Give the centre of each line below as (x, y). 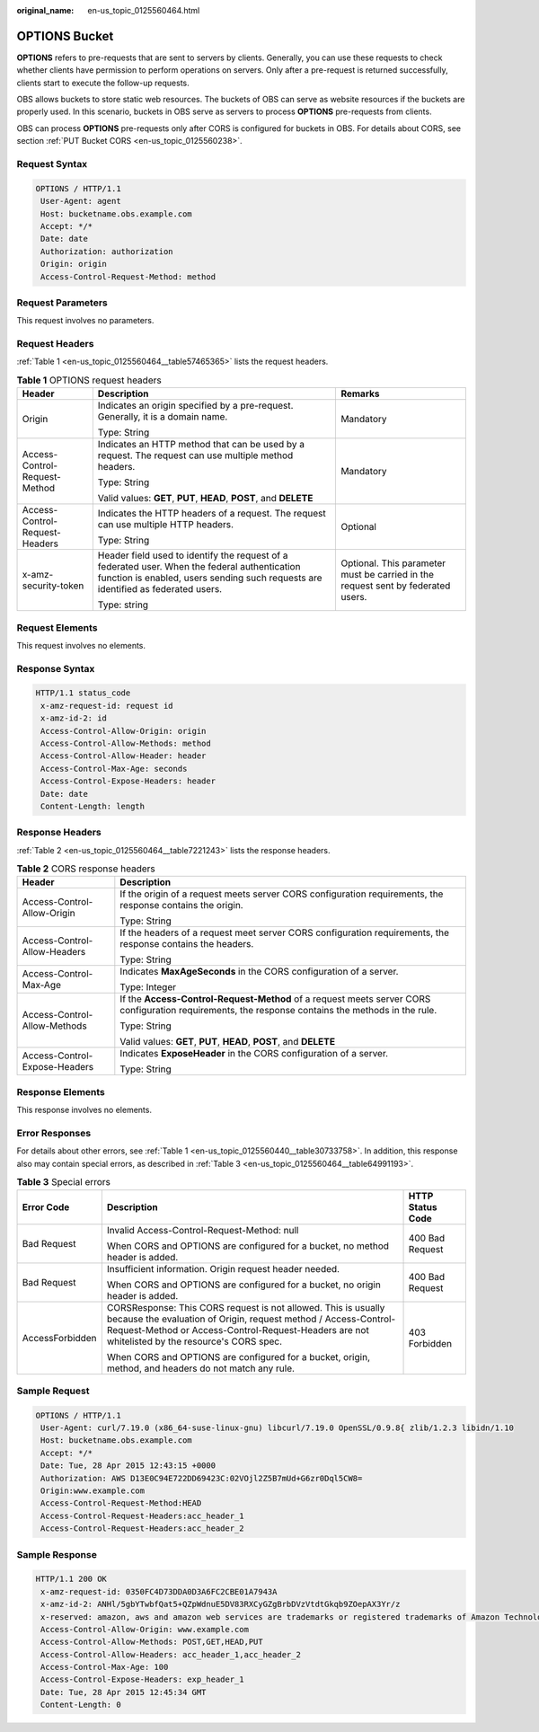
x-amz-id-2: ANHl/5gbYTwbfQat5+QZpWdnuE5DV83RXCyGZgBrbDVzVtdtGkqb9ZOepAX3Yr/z (221, 1604)
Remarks (360, 393)
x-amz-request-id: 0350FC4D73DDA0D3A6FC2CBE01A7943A (159, 1591)
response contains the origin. (181, 906)
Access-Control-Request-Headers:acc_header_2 (142, 1529)
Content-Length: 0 (81, 1705)
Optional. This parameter (393, 563)
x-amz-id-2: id (74, 718)
